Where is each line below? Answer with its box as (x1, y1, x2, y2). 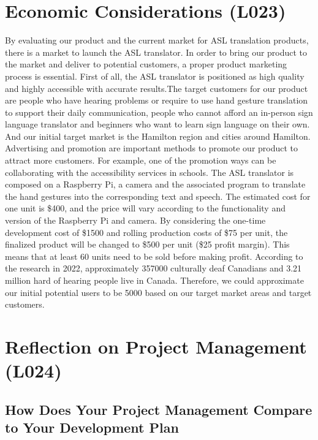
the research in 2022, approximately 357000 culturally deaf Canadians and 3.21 (5, 262, 302, 275)
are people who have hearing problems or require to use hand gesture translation (5, 94, 308, 107)
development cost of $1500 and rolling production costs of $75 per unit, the (5, 226, 288, 238)
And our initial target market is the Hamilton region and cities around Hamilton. (5, 129, 311, 142)
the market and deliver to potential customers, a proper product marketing (5, 58, 287, 70)
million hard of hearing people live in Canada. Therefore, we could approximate (5, 274, 304, 286)
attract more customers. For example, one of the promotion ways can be (5, 154, 276, 167)
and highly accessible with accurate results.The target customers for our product (5, 82, 308, 94)
